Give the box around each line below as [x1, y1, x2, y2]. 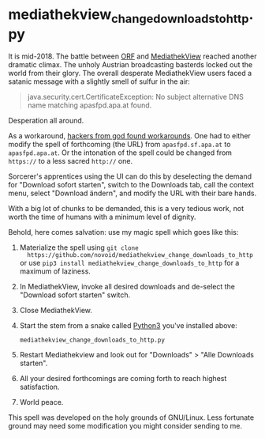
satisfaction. [19, 382, 60, 391]
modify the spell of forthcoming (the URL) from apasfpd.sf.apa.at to [8, 139, 231, 149]
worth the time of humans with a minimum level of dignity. [8, 212, 196, 221]
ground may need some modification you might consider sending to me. [8, 421, 243, 430]
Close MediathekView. [19, 305, 93, 315]
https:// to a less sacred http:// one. [8, 156, 132, 165]
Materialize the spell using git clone [19, 243, 140, 252]
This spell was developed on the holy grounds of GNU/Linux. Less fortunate [8, 413, 255, 422]
